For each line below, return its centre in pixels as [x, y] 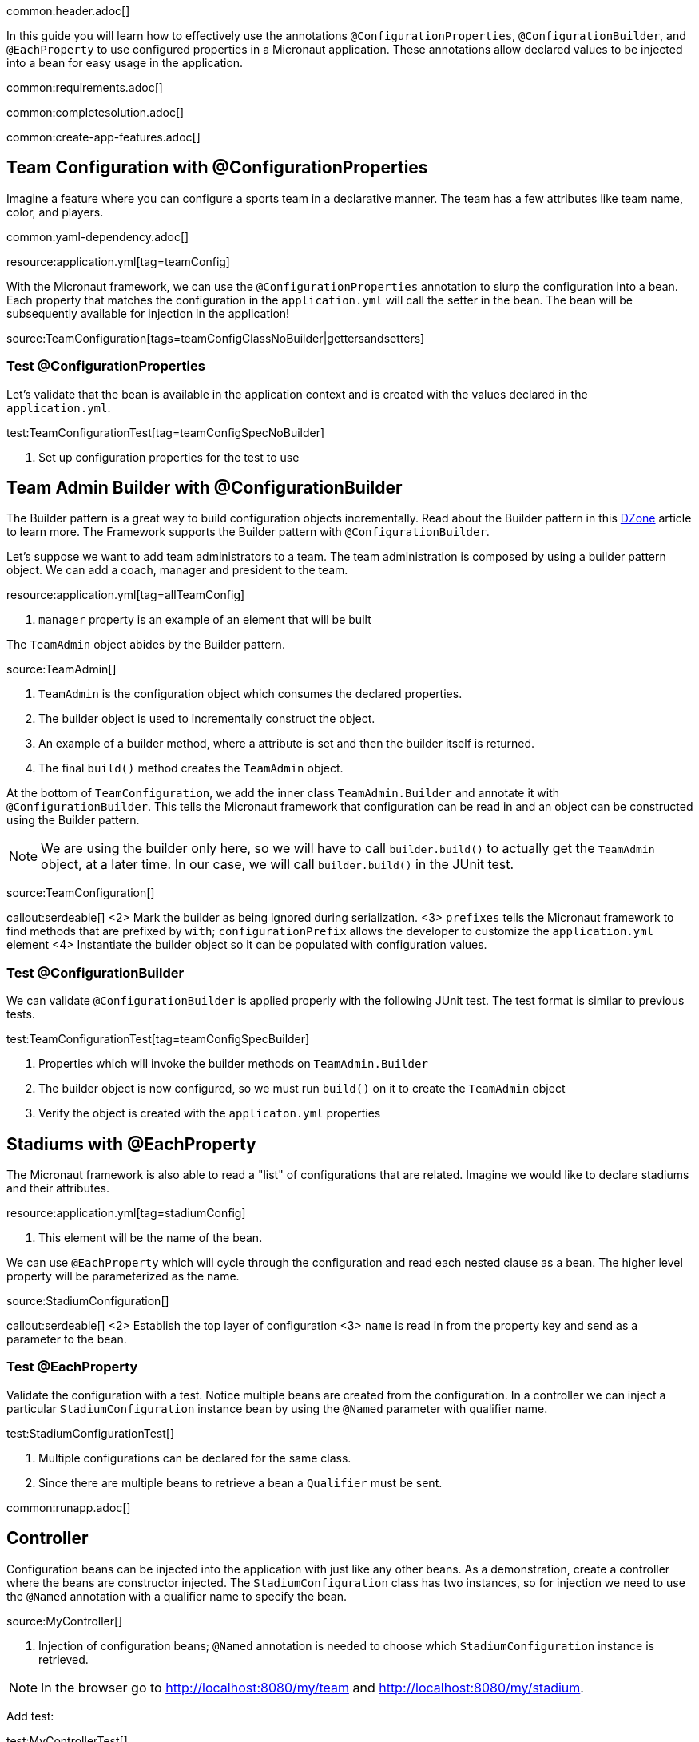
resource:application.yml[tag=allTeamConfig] [126, 595]
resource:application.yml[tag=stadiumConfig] [126, 1213]
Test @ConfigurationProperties [106, 366]
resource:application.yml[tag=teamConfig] [118, 261]
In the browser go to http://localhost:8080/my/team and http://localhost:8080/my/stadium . [312, 1687]
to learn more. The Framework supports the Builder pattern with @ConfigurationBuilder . [248, 532]
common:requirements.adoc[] [85, 87]
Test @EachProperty [72, 1367]
